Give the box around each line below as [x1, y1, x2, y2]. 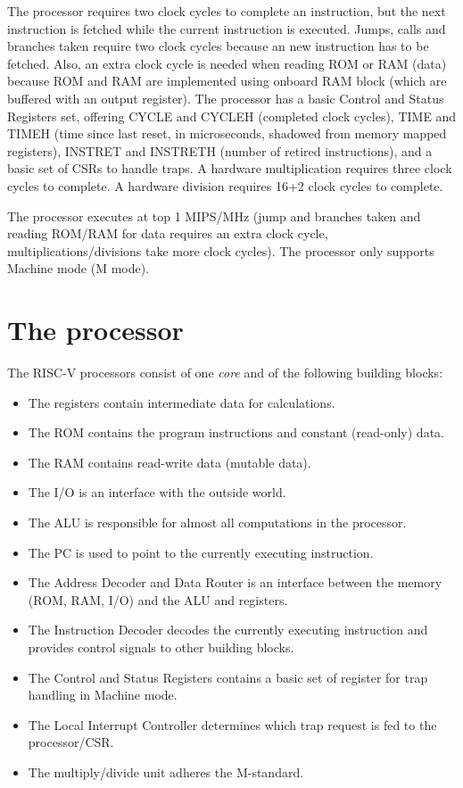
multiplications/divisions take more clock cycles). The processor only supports [7, 241, 434, 260]
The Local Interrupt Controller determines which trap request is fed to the [28, 715, 437, 734]
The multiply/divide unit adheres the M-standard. [28, 762, 304, 781]
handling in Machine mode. [28, 685, 178, 704]
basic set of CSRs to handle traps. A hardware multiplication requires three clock [7, 159, 452, 178]
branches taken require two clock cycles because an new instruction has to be [7, 37, 429, 55]
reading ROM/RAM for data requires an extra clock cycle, [7, 224, 328, 243]
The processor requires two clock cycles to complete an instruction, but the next [7, 2, 446, 20]
